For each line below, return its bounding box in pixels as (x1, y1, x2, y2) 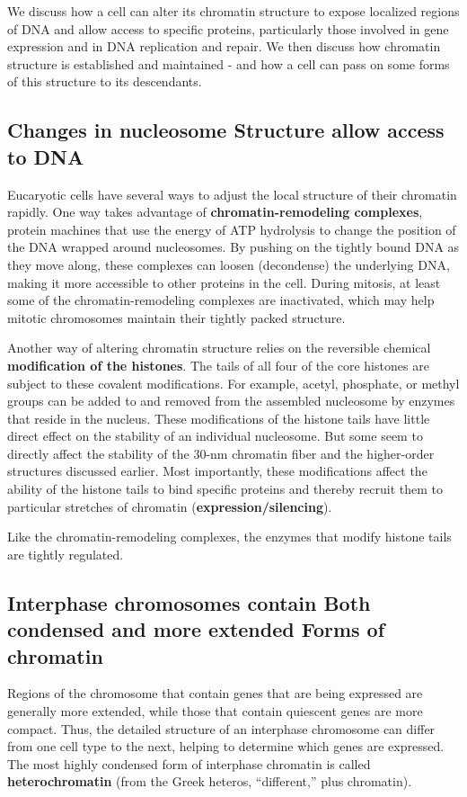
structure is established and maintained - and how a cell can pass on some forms (7, 54, 450, 73)
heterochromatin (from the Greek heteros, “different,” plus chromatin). (7, 772, 412, 791)
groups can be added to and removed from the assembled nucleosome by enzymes (7, 391, 455, 410)
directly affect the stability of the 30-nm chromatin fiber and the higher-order (7, 443, 435, 462)
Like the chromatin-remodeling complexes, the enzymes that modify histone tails (7, 527, 452, 546)
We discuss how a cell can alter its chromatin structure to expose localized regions (7, 2, 460, 20)
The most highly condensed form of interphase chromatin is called (7, 754, 371, 773)
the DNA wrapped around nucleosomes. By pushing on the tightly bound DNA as (7, 237, 460, 256)
